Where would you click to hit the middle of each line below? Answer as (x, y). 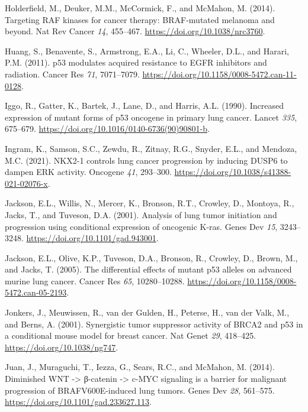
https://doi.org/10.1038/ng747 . (62, 347)
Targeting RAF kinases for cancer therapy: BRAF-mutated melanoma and (140, 19)
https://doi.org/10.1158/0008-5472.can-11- (219, 74)
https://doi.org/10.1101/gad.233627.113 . (78, 402)
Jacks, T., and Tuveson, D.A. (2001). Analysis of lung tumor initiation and (141, 214)
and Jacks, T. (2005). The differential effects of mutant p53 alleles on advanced (148, 269)
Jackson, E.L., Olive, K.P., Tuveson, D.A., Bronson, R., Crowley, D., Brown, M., (151, 257)
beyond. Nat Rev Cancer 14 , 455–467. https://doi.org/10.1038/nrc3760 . (135, 31)
